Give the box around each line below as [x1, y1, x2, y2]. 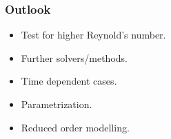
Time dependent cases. [21, 74, 117, 88]
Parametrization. [21, 97, 92, 111]
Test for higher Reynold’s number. [21, 28, 166, 42]
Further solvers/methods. [21, 50, 128, 65]
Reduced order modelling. [21, 120, 130, 134]
